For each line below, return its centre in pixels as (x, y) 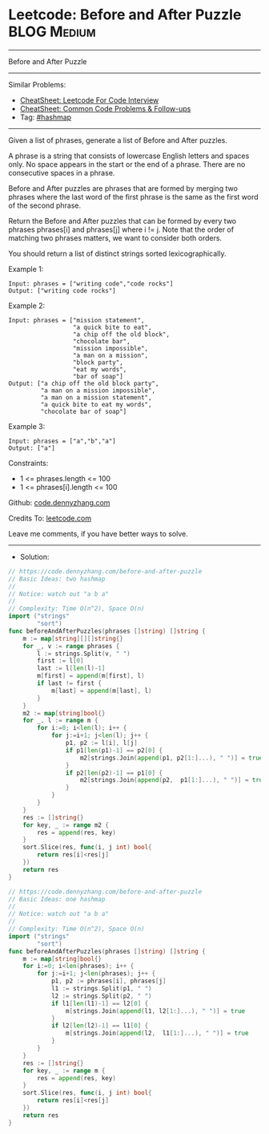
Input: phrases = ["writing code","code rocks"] (91, 283)
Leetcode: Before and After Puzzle (125, 15)
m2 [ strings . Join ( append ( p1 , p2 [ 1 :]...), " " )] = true (171, 758)
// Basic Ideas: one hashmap (57, 899)
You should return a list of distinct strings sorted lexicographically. (117, 253)
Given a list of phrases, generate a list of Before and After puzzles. (118, 140)
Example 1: (26, 269)
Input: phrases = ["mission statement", (77, 320)
